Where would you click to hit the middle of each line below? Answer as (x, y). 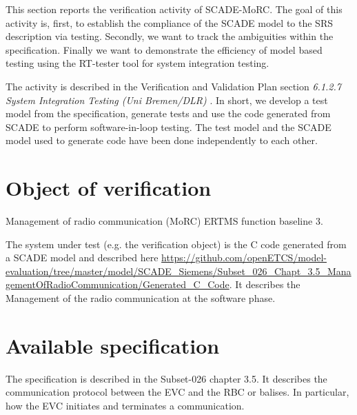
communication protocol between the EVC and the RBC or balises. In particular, (177, 392)
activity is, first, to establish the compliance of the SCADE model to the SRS (169, 22)
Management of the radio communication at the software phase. (141, 298)
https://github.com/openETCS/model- (244, 257)
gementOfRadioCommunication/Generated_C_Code (118, 284)
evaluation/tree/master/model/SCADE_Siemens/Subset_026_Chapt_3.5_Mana (178, 271)
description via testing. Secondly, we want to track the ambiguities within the (170, 36)
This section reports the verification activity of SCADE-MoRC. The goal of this (174, 9)
